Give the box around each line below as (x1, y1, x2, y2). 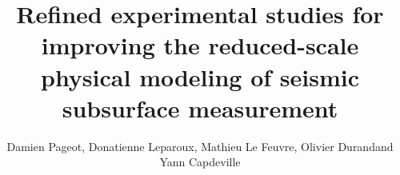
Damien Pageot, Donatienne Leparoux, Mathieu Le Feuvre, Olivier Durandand (6, 137, 394, 154)
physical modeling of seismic (40, 60, 360, 93)
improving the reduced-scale (41, 29, 359, 62)
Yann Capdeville (159, 153, 241, 170)
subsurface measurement (62, 91, 338, 124)
